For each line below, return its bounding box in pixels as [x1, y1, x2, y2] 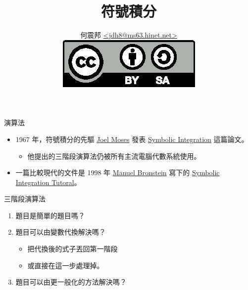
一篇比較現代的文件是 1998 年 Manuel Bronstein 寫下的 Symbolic [15, 167, 220, 178]
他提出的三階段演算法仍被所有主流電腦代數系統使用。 [27, 150, 201, 161]
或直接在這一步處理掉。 [27, 260, 104, 270]
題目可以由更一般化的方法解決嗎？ [15, 277, 127, 287]
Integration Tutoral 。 [15, 177, 81, 187]
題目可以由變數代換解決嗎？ [15, 227, 106, 237]
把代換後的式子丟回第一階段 [27, 243, 118, 254]
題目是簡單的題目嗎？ [15, 210, 85, 220]
